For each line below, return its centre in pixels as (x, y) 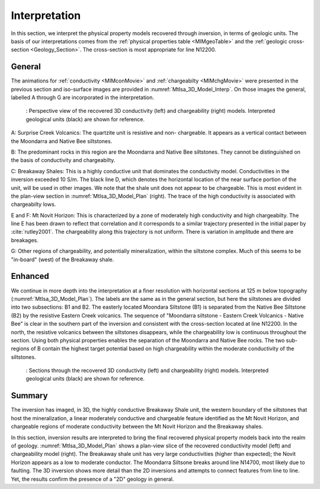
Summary (29, 396)
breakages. (25, 240)
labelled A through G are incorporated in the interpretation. (82, 97)
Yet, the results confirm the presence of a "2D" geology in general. (92, 479)
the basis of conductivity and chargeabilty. (63, 160)
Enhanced (30, 276)
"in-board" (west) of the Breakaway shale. (63, 259)
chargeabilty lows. (33, 204)
